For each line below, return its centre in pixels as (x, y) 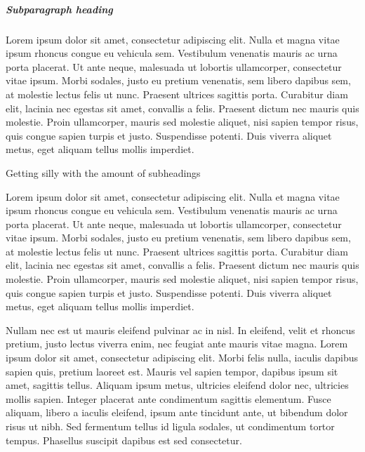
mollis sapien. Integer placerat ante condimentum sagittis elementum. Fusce (168, 398)
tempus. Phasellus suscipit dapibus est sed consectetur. (124, 440)
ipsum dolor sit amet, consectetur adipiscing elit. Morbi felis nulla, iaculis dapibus (182, 358)
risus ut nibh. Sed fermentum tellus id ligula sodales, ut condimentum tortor (170, 426)
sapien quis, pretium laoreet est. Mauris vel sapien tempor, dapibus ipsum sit (172, 371)
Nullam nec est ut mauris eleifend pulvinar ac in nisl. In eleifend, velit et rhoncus (180, 330)
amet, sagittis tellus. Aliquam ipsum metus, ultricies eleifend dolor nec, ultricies (177, 385)
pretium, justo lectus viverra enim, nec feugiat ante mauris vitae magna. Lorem (177, 344)
